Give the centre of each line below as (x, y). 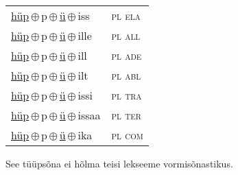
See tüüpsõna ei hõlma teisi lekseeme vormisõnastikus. (119, 163)
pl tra (127, 95)
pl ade (127, 55)
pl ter (126, 115)
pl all (126, 35)
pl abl (126, 75)
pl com (127, 135)
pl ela (126, 15)
